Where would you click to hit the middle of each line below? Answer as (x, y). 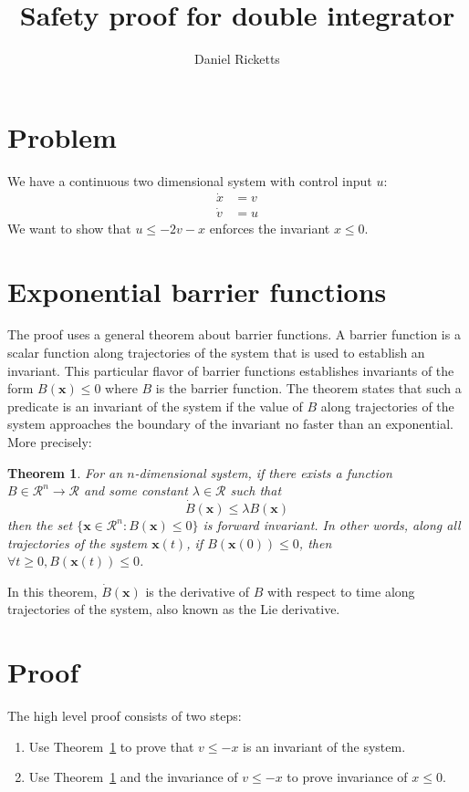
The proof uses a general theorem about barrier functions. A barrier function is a (234, 334)
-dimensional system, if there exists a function (263, 472)
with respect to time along (341, 591)
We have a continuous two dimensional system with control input (190, 180)
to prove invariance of (347, 777)
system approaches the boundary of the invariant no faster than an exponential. (230, 424)
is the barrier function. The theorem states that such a (308, 388)
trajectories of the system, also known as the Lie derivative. (174, 609)
